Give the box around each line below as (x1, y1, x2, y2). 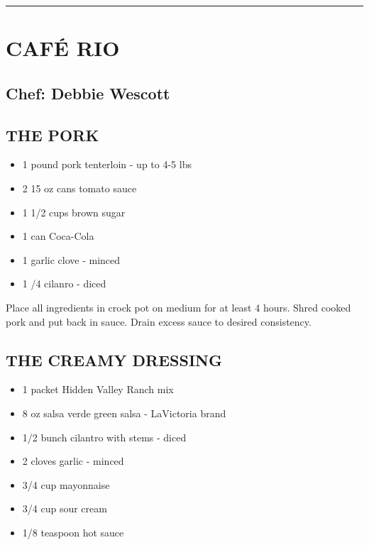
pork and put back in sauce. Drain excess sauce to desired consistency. (6, 314, 312, 329)
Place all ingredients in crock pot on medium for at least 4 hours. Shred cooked (6, 299, 351, 314)
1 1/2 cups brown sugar (22, 204, 126, 219)
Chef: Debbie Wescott (6, 82, 170, 104)
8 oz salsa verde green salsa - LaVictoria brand (22, 405, 226, 420)
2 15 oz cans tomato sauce (22, 180, 137, 195)
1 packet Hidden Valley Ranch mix (22, 382, 174, 397)
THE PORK (6, 123, 99, 145)
